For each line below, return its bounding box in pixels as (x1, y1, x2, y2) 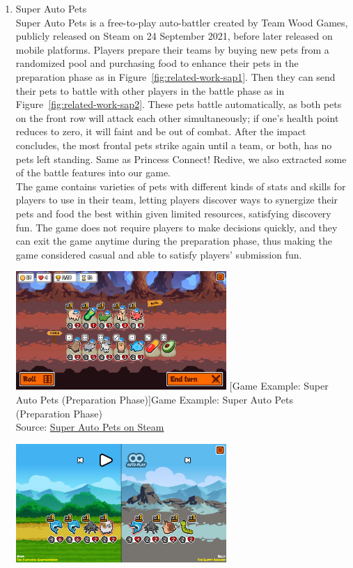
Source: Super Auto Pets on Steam (15, 420, 164, 434)
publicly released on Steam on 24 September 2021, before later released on (15, 29, 333, 43)
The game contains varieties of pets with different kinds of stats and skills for (15, 178, 346, 193)
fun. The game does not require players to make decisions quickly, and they (15, 220, 338, 234)
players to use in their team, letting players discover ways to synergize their (15, 192, 338, 207)
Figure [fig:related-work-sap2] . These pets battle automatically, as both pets (15, 97, 342, 112)
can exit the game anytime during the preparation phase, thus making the (15, 233, 332, 248)
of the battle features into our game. (15, 165, 171, 180)
